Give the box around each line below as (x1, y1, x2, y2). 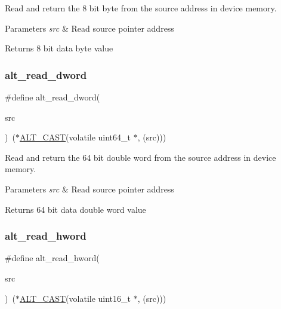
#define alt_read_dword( (5, 91, 100, 103)
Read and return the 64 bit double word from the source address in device (5, 151, 276, 163)
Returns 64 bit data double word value (5, 203, 146, 215)
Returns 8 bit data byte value (5, 42, 113, 54)
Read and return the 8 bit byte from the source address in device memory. (5, 2, 277, 14)
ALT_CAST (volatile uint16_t (19, 292, 131, 304)
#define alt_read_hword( (5, 252, 100, 264)
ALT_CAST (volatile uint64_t (19, 131, 131, 143)
